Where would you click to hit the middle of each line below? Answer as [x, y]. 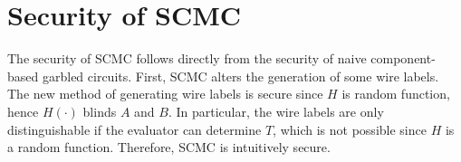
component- [403, 58]
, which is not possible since [350, 129]
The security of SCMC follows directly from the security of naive [187, 58]
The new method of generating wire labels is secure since [165, 94]
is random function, [396, 94]
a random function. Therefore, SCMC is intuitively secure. [169, 147]
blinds [100, 111]
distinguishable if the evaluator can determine [134, 129]
